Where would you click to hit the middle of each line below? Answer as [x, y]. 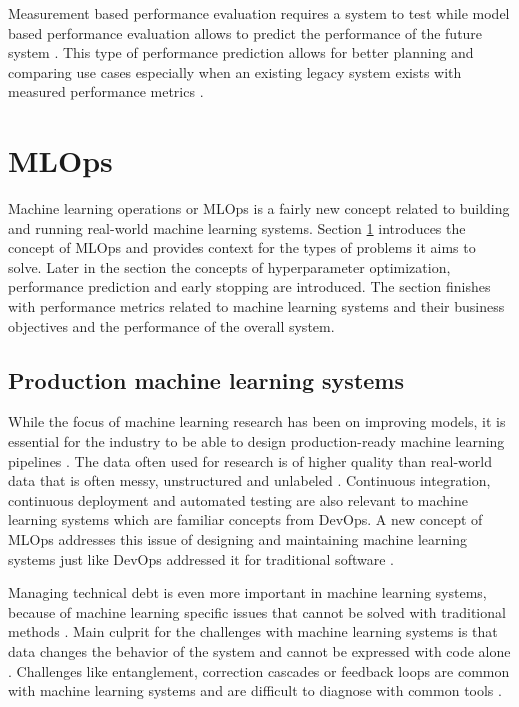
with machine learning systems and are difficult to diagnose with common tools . [255, 690]
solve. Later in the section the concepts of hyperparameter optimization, [229, 266]
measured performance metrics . [106, 91]
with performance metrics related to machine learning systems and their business [256, 306]
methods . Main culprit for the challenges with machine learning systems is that [253, 631]
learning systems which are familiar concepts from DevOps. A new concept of [245, 519]
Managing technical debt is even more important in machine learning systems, [247, 592]
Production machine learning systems [206, 379]
